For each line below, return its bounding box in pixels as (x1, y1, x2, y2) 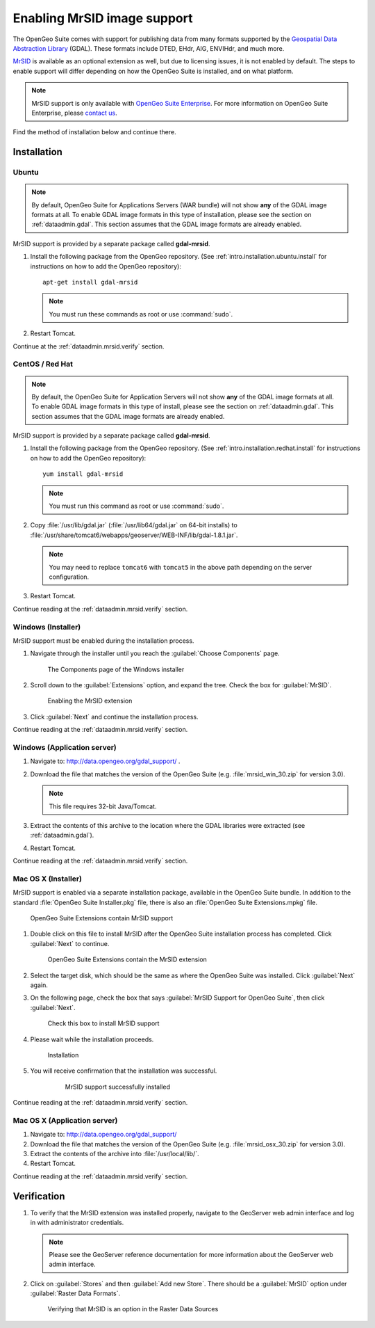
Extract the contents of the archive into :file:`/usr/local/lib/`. (30, 1150, 199, 1158)
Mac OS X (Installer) (12, 874, 83, 883)
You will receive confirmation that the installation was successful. (30, 1066, 217, 1075)
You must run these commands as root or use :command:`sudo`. (49, 310, 233, 318)
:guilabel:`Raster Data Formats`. (30, 1289, 121, 1297)
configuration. (49, 573, 90, 581)
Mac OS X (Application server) (12, 1115, 118, 1125)
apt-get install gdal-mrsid (42, 278, 138, 286)
